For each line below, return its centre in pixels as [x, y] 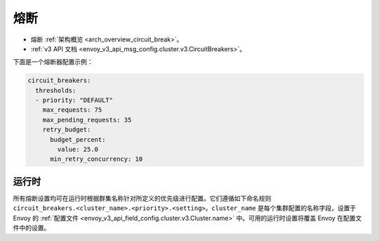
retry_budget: [67, 130]
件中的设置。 [32, 228]
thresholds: [56, 90]
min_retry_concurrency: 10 [97, 159]
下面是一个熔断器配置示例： [53, 62]
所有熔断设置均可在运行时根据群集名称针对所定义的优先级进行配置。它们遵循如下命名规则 [142, 198]
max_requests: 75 [72, 110]
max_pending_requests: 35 [87, 120]
